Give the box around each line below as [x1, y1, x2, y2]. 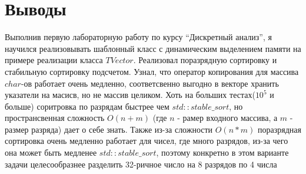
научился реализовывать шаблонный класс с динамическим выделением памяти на [5, 42, 301, 54]
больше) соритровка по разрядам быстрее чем [5, 100, 169, 112]
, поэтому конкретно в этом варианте [156, 146, 289, 159]
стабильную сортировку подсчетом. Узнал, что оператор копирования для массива [5, 65, 299, 77]
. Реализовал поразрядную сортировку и [133, 54, 277, 66]
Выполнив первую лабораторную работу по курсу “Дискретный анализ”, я [5, 31, 272, 43]
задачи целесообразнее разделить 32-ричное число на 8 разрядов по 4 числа [5, 157, 277, 170]
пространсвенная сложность [5, 111, 105, 124]
